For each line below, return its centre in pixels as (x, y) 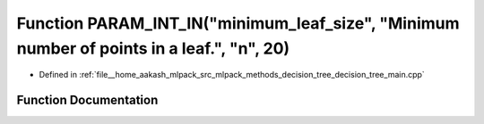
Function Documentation (87, 100)
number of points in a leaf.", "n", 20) (153, 48)
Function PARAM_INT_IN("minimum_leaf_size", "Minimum (238, 23)
